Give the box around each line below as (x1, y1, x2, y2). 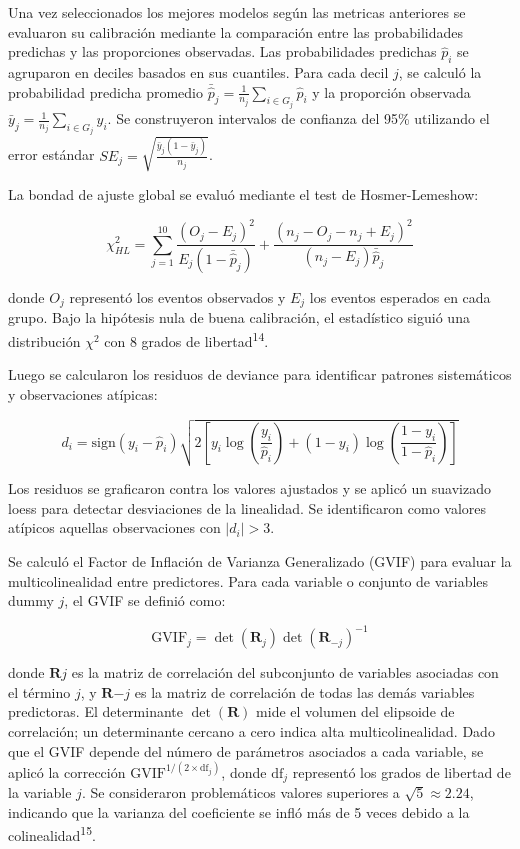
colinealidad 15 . (8, 822, 96, 845)
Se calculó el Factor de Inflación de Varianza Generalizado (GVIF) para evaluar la (8, 550, 512, 571)
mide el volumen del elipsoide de (256, 701, 455, 722)
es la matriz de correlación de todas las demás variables (134, 681, 475, 702)
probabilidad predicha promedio (8, 81, 204, 102)
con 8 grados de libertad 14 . (104, 328, 269, 351)
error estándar (8, 144, 95, 165)
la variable (8, 782, 72, 803)
